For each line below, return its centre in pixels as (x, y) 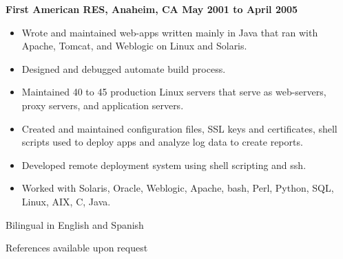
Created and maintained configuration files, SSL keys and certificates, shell (179, 128)
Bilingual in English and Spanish (75, 224)
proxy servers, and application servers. (103, 105)
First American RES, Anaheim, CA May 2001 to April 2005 (152, 9)
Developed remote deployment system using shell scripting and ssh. (164, 165)
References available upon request (77, 248)
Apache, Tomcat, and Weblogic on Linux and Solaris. (134, 46)
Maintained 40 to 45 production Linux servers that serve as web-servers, (174, 92)
